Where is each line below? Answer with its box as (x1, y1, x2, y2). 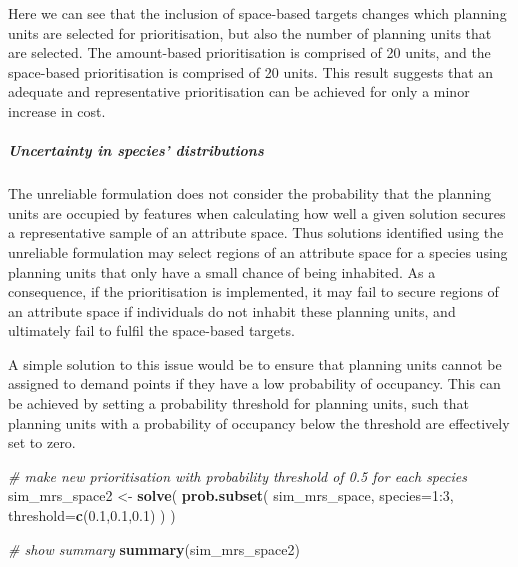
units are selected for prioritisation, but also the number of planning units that (8, 22, 492, 43)
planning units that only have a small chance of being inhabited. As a (8, 261, 436, 282)
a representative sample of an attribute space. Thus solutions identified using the (8, 222, 504, 243)
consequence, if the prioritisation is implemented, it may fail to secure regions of (8, 281, 499, 302)
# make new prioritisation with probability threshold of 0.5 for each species (8, 465, 467, 486)
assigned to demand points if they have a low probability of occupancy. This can (8, 373, 501, 394)
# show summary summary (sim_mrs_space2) (8, 538, 300, 559)
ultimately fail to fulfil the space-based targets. (8, 320, 295, 341)
